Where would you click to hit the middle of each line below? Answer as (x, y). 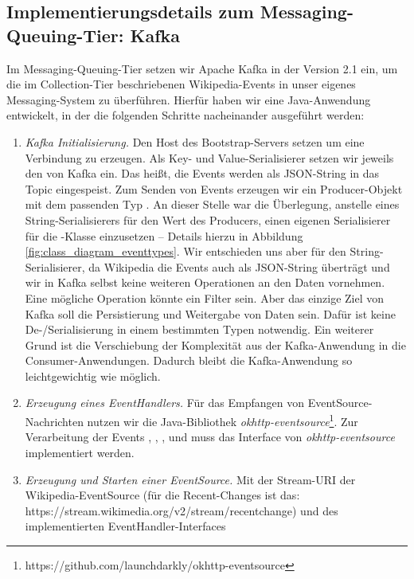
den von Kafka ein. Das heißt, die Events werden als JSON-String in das (202, 173)
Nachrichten (54, 421)
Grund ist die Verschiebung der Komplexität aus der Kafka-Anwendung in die (215, 344)
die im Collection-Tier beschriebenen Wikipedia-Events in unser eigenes (181, 84)
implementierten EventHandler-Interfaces (125, 526)
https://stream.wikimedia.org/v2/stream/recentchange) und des (182, 510)
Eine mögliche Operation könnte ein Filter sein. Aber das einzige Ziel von (205, 297)
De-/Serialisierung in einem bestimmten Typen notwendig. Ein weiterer (199, 329)
